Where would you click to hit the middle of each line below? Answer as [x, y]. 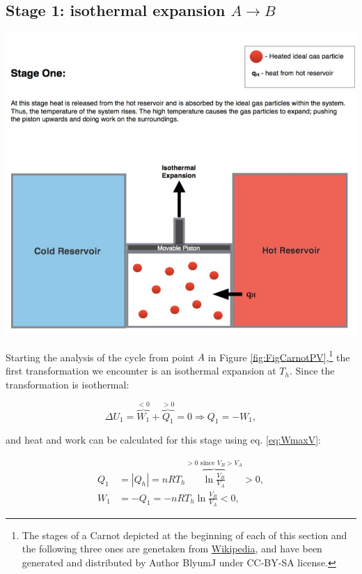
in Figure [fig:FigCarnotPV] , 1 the [279, 356]
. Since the [312, 371]
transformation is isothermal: [68, 384]
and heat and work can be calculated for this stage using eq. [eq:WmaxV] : [164, 440]
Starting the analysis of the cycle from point [100, 357]
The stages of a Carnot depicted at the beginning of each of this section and [184, 535]
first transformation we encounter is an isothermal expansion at [141, 371]
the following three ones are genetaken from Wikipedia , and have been [172, 549]
